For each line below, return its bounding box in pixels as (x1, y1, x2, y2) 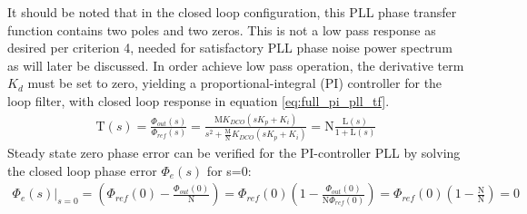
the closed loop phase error (7, 160, 157, 180)
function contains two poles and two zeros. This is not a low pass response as (7, 20, 436, 39)
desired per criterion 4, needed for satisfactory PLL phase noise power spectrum (7, 38, 452, 57)
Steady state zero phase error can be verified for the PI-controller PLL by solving (7, 143, 461, 162)
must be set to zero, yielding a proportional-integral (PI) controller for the (27, 73, 442, 92)
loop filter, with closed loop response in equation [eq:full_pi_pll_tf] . (7, 91, 390, 110)
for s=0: (206, 160, 252, 180)
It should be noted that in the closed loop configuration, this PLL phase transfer (7, 3, 457, 21)
